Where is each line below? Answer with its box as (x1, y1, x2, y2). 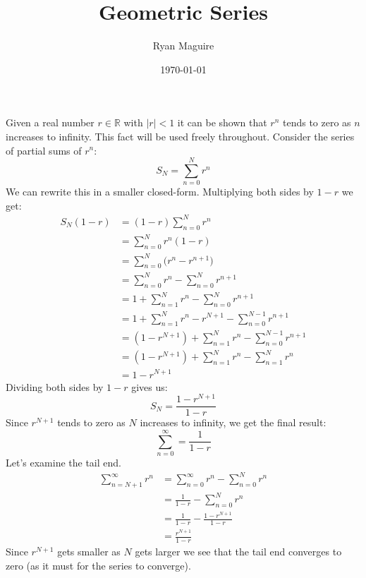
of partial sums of (6, 143, 82, 157)
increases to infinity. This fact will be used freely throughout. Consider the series (6, 128, 355, 143)
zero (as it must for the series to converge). (6, 558, 191, 572)
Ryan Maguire (152, 38, 214, 53)
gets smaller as (57, 544, 121, 559)
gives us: (131, 379, 168, 394)
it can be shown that (177, 115, 267, 130)
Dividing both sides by (6, 379, 104, 394)
